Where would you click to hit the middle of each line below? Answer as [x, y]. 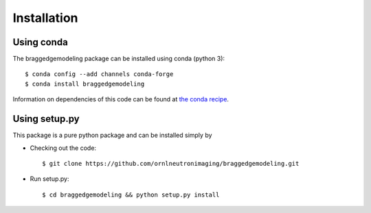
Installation [45, 18]
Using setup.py [46, 119]
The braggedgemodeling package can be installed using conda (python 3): [119, 59]
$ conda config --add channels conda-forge [99, 74]
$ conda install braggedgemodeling [85, 84]
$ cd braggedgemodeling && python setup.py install [131, 195]
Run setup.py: [49, 179]
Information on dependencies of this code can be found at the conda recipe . [121, 99]
